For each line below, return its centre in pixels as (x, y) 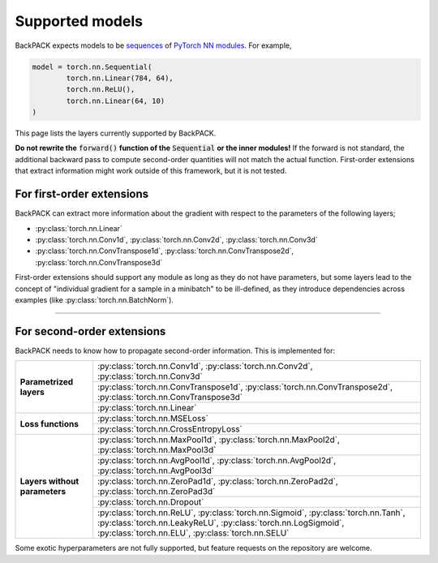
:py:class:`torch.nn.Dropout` (151, 502)
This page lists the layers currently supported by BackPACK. (116, 133)
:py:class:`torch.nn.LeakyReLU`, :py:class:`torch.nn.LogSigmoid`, (221, 523)
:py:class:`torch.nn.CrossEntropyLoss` (170, 429)
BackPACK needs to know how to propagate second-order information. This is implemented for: (175, 350)
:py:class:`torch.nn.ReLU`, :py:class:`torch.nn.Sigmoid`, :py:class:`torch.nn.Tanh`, (251, 513)
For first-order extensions (82, 194)
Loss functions (49, 423)
